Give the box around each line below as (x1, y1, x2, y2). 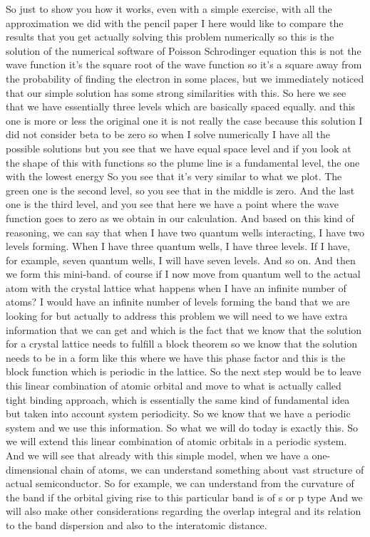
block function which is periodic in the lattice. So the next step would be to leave (6, 364, 361, 379)
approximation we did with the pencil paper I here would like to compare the (6, 15, 344, 30)
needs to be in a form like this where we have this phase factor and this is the (6, 350, 346, 365)
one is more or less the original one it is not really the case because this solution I (6, 113, 363, 127)
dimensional (6, 462, 58, 476)
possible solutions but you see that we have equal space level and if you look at (6, 140, 351, 155)
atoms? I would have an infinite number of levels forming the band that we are (6, 294, 350, 309)
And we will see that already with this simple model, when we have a (6, 448, 309, 462)
